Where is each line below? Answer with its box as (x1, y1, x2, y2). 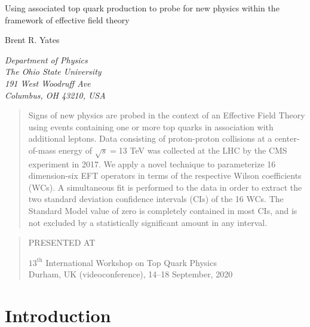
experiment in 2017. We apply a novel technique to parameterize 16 (28, 157, 276, 170)
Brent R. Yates (5, 33, 60, 46)
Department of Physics (5, 53, 88, 66)
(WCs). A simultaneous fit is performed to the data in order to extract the (28, 181, 302, 193)
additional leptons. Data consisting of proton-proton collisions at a (28, 132, 272, 145)
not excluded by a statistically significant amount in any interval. (28, 216, 268, 228)
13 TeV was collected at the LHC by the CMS (118, 143, 287, 156)
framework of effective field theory (5, 13, 130, 26)
